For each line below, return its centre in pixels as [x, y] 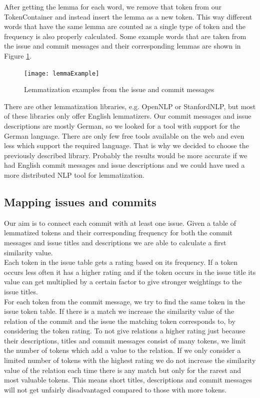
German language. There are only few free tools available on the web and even [124, 135]
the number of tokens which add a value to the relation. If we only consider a [122, 350]
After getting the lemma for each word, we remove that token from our [113, 7]
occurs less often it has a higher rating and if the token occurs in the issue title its [130, 272]
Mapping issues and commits [80, 202]
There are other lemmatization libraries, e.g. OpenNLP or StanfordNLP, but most [130, 106]
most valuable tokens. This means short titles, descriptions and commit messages [128, 380]
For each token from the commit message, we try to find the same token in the [124, 301]
